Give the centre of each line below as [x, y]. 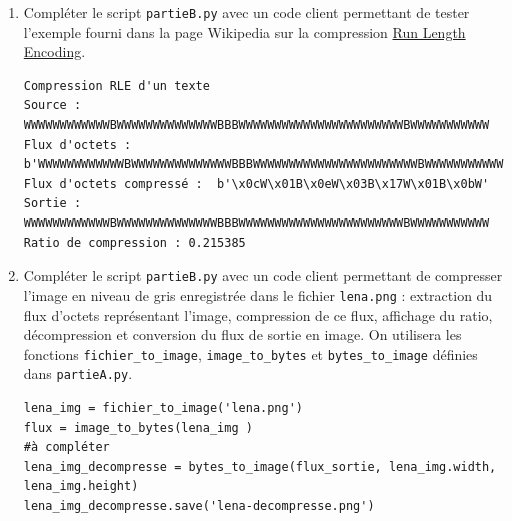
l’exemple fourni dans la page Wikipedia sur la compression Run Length [244, 31]
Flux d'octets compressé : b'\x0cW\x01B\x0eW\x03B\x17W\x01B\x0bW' [256, 183]
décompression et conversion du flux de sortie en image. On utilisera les [242, 334]
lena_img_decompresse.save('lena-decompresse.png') [199, 505]
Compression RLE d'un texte [116, 85]
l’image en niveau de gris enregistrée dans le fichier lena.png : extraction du [258, 294]
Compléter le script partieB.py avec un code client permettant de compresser [263, 275]
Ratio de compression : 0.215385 [134, 242]
